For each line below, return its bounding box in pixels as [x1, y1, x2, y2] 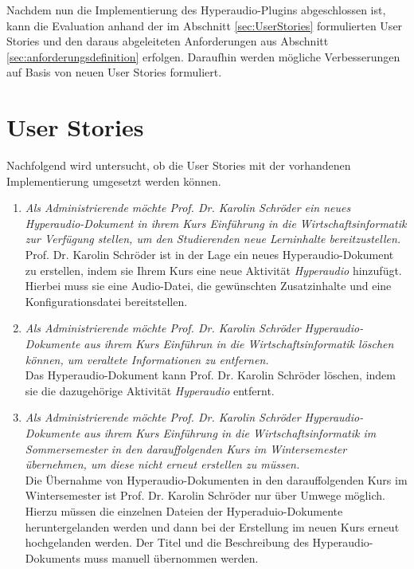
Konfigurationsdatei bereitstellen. [25, 292, 188, 309]
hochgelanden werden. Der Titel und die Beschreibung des [25, 534, 309, 551]
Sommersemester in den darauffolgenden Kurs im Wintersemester [25, 440, 347, 457]
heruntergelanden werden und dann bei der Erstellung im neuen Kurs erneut [25, 518, 400, 535]
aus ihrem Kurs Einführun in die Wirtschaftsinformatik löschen [84, 336, 394, 352]
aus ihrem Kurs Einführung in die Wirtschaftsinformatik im [84, 425, 377, 441]
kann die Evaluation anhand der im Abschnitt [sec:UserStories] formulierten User [6, 17, 403, 33]
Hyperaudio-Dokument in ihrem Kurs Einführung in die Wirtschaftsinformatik [25, 214, 407, 231]
